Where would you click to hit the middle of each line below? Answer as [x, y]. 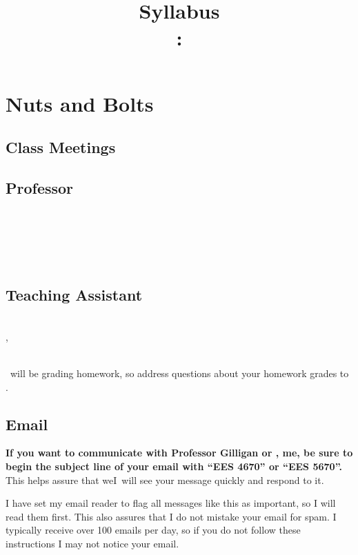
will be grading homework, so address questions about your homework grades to [179, 373]
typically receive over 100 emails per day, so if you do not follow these [153, 530]
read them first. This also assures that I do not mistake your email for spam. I [171, 516]
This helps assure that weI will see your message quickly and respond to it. [165, 480]
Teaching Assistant [74, 294]
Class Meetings [61, 147]
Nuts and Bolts [80, 103]
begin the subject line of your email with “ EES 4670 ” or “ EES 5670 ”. [174, 466]
